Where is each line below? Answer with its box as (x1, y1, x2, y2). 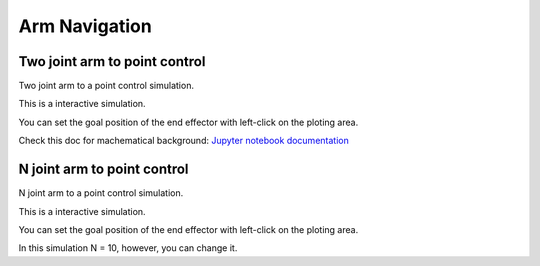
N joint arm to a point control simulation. (18, 187, 184, 199)
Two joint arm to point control (18, 53, 206, 70)
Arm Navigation (18, 15, 152, 37)
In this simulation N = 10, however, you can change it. (18, 242, 238, 254)
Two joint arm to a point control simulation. (18, 80, 195, 92)
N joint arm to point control (18, 161, 189, 178)
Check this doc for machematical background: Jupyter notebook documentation (18, 135, 349, 147)
